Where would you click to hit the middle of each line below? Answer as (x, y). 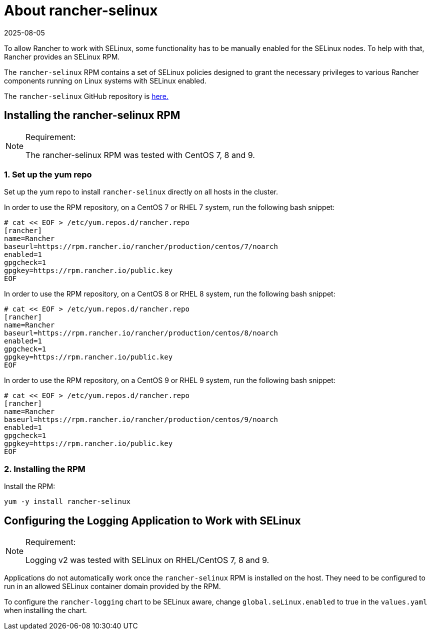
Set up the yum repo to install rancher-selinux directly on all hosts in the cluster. (141, 192)
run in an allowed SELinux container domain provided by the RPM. (112, 586)
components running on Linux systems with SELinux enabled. (105, 80)
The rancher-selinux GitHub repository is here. (86, 96)
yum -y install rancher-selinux (67, 502)
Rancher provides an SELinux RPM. (62, 56)
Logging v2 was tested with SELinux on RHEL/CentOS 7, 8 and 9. (147, 560)
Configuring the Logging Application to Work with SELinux (152, 520)
